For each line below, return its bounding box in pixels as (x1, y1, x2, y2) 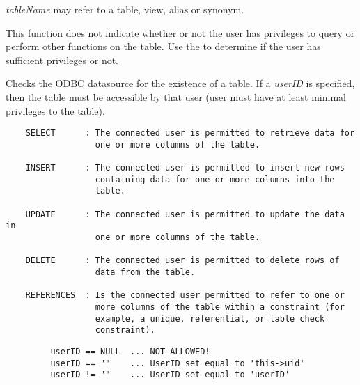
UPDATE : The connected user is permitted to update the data (25, 209, 345, 219)
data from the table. (95, 267, 196, 278)
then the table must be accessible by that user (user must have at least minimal (6, 89, 346, 104)
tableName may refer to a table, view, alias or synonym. (6, 2, 244, 16)
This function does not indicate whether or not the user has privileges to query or (6, 25, 355, 40)
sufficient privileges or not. (6, 52, 119, 67)
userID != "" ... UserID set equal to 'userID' (50, 370, 290, 380)
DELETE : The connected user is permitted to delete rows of (25, 256, 340, 266)
